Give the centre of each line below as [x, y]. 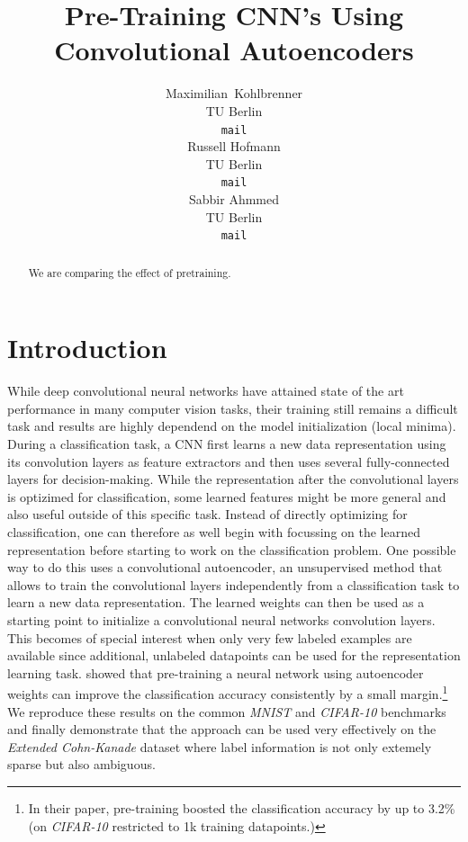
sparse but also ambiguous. [81, 764]
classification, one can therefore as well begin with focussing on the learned [214, 531]
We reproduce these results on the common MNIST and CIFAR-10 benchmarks [227, 711]
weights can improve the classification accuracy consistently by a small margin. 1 [228, 692]
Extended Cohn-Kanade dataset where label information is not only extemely [220, 746]
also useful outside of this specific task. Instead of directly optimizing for [207, 514]
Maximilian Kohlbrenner [234, 93]
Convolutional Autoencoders [234, 50]
